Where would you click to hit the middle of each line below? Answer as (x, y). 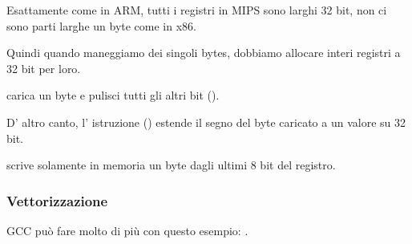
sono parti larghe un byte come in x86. (101, 25)
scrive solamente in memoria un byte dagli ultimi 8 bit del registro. (171, 165)
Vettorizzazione (57, 200)
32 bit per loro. (44, 68)
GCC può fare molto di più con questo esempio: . (127, 230)
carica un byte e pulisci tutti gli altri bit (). (113, 95)
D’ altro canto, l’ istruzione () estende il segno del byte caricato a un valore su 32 (206, 122)
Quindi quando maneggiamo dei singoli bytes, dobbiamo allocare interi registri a (204, 53)
